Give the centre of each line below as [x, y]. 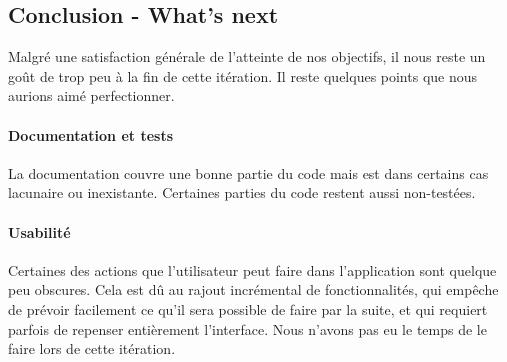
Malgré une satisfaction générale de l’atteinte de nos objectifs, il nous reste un [247, 56]
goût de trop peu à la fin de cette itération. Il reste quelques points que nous [243, 75]
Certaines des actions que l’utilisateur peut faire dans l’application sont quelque [252, 269]
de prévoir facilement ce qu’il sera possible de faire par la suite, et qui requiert [248, 308]
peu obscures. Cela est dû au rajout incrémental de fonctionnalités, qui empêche [253, 289]
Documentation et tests [91, 134]
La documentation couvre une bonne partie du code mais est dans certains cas [248, 172]
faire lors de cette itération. [92, 348]
